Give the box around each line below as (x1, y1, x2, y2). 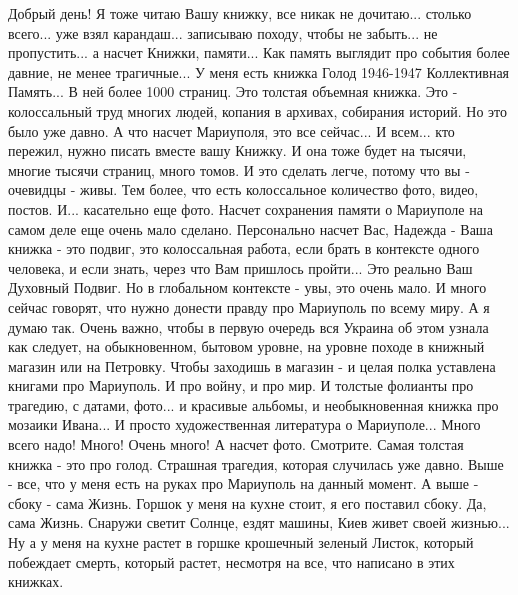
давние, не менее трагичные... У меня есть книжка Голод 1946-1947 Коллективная (8, 61, 510, 82)
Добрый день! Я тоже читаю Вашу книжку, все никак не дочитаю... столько (8, 3, 472, 23)
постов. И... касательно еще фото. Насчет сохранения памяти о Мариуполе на (8, 198, 483, 219)
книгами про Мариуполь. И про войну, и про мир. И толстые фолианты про (8, 375, 474, 396)
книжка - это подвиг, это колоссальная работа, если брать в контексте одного (8, 238, 480, 259)
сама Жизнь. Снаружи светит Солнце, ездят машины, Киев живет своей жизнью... (8, 512, 510, 533)
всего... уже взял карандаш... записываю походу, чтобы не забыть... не (8, 22, 438, 43)
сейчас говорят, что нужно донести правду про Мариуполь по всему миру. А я (8, 296, 490, 317)
